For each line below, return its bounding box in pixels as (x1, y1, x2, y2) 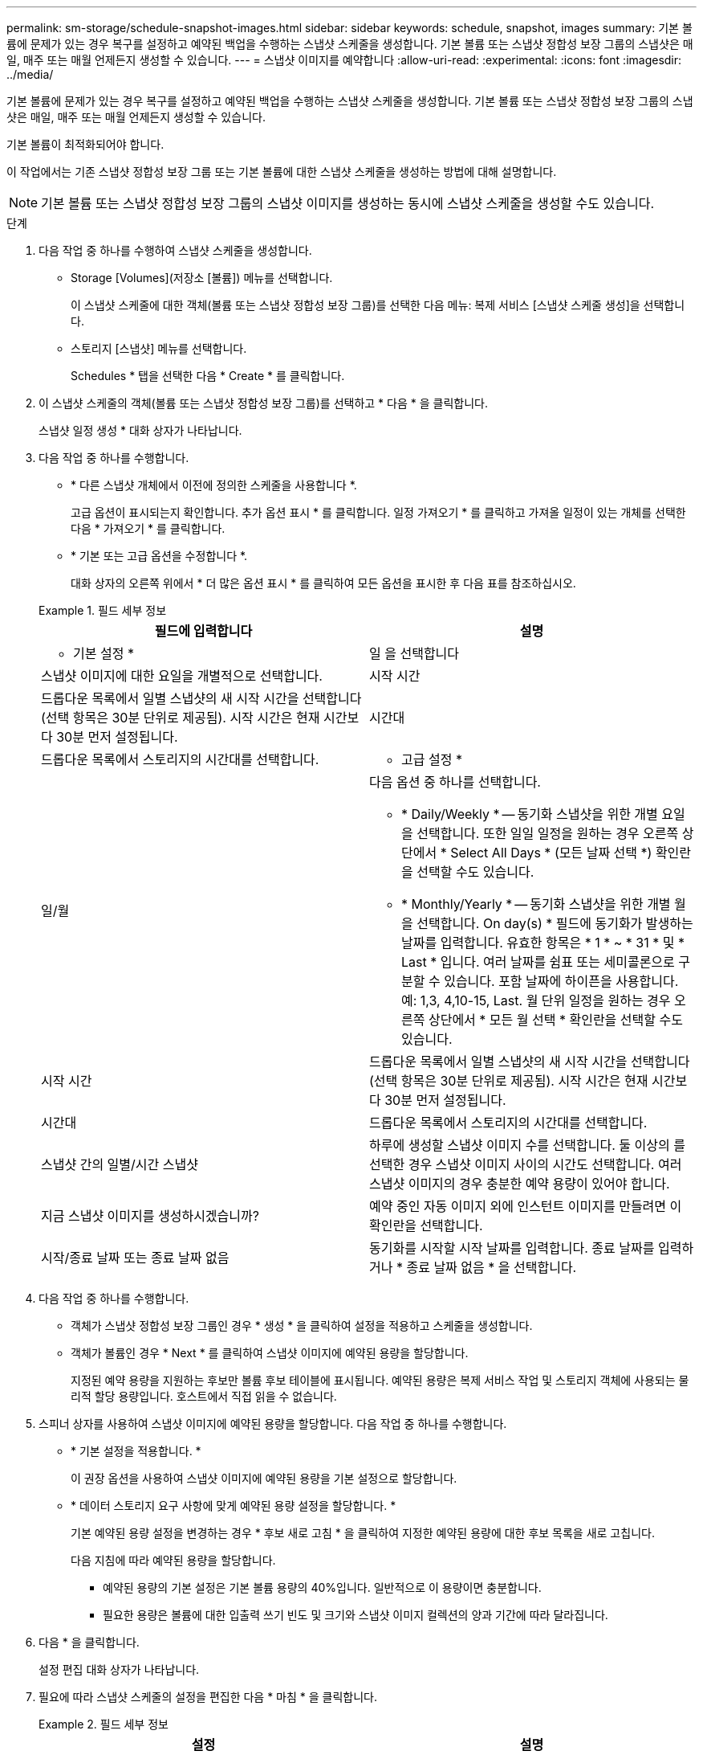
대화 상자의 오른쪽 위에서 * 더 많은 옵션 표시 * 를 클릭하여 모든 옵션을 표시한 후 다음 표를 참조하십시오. (71, 576, 576, 590)
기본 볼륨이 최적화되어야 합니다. (6, 137, 165, 151)
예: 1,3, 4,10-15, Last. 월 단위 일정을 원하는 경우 (401, 992, 671, 1008)
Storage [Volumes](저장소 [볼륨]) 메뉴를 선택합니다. (71, 271, 333, 284)
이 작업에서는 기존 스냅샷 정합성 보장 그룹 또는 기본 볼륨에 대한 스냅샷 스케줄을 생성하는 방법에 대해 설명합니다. (6, 165, 557, 178)
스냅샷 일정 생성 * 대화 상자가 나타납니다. (39, 423, 242, 437)
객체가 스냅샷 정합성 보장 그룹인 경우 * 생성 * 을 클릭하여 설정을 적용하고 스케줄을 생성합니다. (71, 1319, 533, 1332)
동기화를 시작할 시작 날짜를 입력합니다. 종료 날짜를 (369, 1240, 655, 1256)
